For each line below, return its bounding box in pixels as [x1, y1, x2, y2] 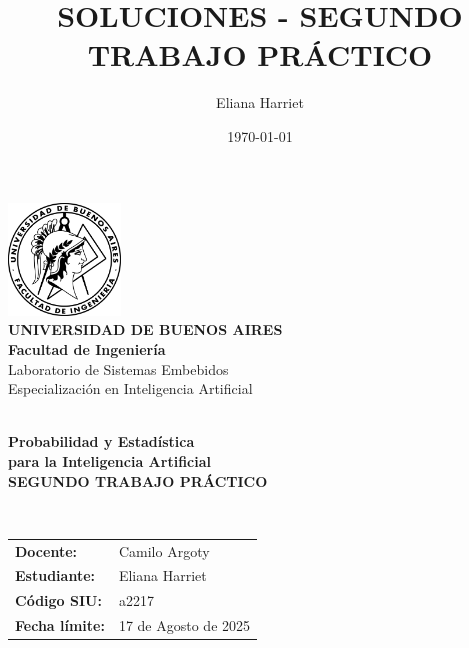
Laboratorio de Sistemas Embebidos [8, 358, 229, 379]
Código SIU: [15, 590, 102, 611]
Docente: [15, 540, 77, 561]
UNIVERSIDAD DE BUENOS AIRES [8, 319, 283, 340]
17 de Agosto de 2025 [118, 615, 251, 636]
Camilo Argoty [118, 540, 210, 561]
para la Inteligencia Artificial [8, 451, 211, 472]
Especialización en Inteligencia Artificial [8, 378, 253, 399]
